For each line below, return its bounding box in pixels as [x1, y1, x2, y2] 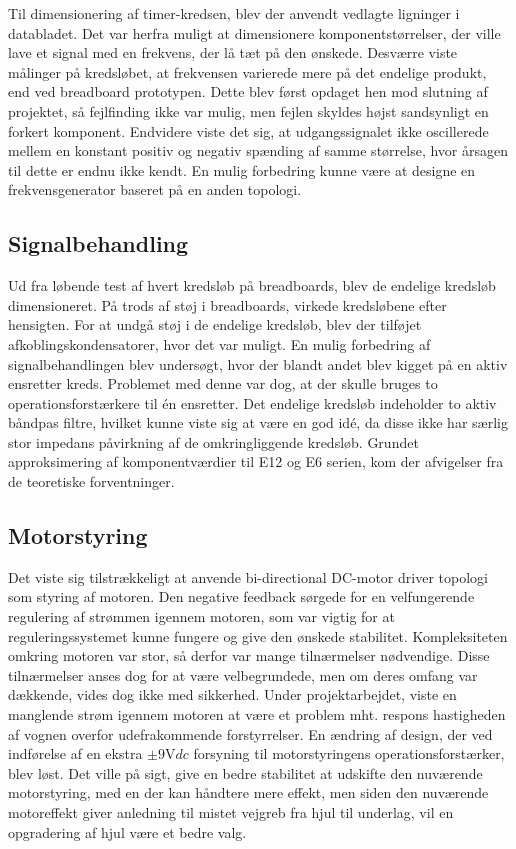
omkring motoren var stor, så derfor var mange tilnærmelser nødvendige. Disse [8, 645, 490, 666]
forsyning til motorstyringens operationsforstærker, [193, 743, 505, 764]
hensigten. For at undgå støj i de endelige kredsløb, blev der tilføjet [8, 314, 422, 335]
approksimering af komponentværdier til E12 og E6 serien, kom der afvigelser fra [8, 451, 504, 472]
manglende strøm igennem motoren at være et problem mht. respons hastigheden [8, 704, 506, 725]
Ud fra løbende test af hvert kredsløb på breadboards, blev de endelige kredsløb [8, 275, 496, 296]
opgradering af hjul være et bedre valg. [8, 821, 247, 842]
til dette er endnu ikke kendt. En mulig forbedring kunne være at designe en [8, 159, 476, 180]
